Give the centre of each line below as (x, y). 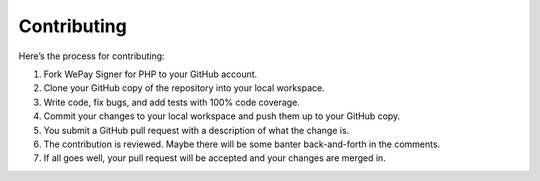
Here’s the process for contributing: (91, 56)
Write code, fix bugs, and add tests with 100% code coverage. (171, 102)
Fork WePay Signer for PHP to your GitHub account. (150, 74)
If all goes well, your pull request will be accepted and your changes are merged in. (215, 158)
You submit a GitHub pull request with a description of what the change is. (196, 130)
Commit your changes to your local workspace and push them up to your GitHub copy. (222, 116)
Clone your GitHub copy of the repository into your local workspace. (184, 88)
